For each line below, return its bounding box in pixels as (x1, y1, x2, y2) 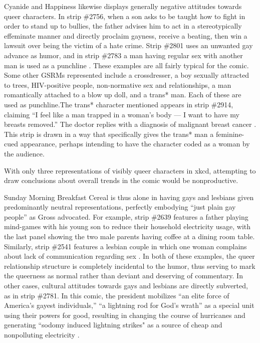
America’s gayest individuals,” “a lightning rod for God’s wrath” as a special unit (4, 300, 254, 310)
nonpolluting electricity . (4, 329, 80, 339)
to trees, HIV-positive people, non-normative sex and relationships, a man (4, 79, 231, 90)
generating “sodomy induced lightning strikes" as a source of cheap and (4, 319, 222, 330)
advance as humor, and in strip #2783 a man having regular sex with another (4, 50, 243, 60)
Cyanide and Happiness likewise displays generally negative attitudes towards (4, 1, 242, 11)
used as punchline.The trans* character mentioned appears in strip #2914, (4, 99, 233, 109)
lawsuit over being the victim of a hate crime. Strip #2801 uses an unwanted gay (4, 40, 253, 51)
